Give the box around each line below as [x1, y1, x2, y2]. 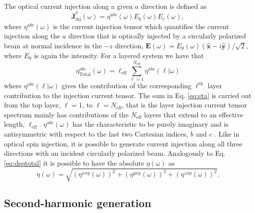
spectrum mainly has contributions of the [4, 109, 129, 119]
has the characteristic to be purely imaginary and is [72, 119, 229, 129]
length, [4, 119, 25, 129]
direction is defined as [141, 1, 207, 11]
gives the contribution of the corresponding [62, 80, 191, 91]
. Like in [214, 129, 240, 139]
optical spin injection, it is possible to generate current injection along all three [4, 138, 243, 148]
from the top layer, [4, 100, 61, 110]
